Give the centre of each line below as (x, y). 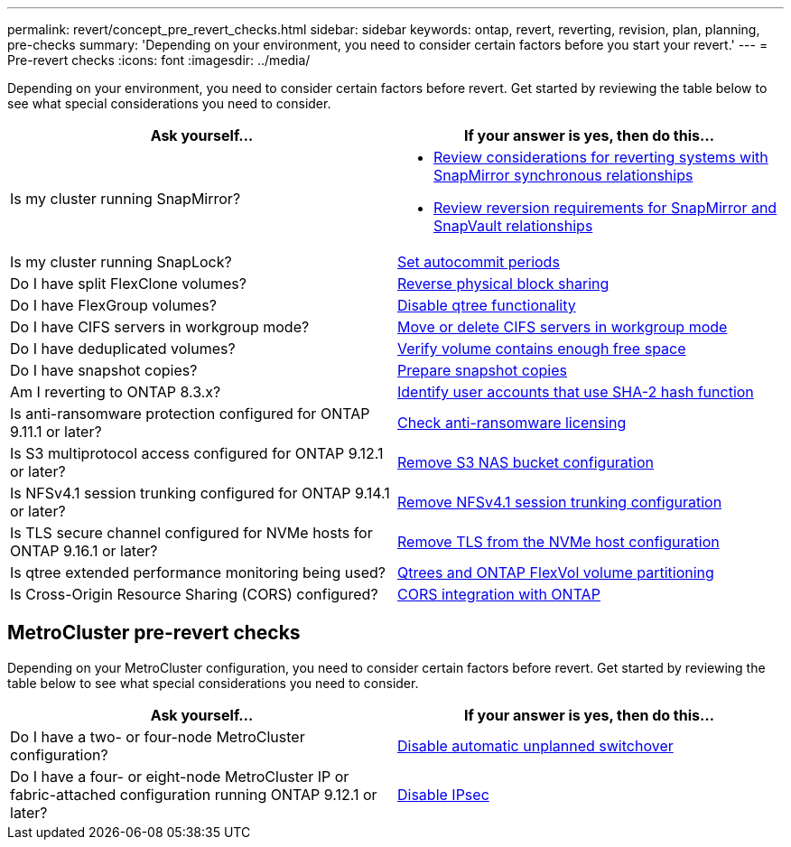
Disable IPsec (443, 794)
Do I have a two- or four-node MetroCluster (158, 736)
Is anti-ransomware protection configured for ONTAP (190, 414)
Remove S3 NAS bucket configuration (526, 462)
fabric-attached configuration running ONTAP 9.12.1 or (194, 794)
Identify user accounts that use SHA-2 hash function (576, 392)
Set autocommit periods (479, 262)
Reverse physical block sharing (503, 284)
